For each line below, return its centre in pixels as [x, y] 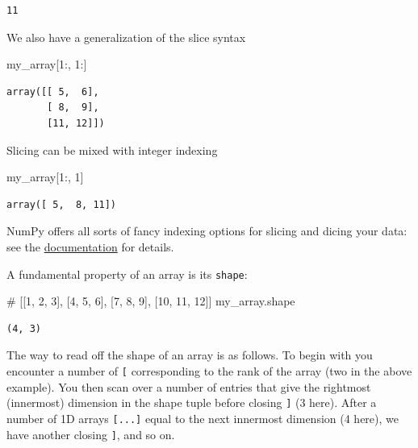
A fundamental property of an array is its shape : [127, 274]
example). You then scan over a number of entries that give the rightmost [189, 386]
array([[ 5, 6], [53, 91]
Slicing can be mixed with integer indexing [112, 149]
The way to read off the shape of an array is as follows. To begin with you [190, 355]
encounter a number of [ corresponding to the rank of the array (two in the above [209, 370]
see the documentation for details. [90, 246]
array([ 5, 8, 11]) [62, 204]
